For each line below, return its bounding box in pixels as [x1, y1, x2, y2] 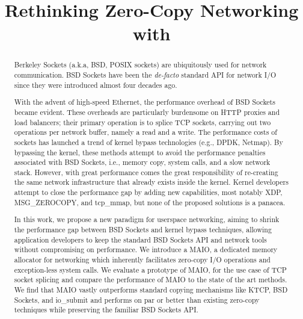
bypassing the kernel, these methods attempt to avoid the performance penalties [14, 147, 266, 157]
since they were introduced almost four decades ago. [14, 79, 177, 90]
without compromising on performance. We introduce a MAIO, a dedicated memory [14, 244, 278, 255]
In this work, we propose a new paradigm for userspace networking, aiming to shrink [14, 214, 280, 225]
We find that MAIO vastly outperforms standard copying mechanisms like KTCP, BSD [14, 284, 288, 294]
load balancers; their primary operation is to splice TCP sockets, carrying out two [14, 117, 271, 127]
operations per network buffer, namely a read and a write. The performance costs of [14, 127, 277, 137]
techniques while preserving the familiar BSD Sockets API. [14, 305, 198, 315]
